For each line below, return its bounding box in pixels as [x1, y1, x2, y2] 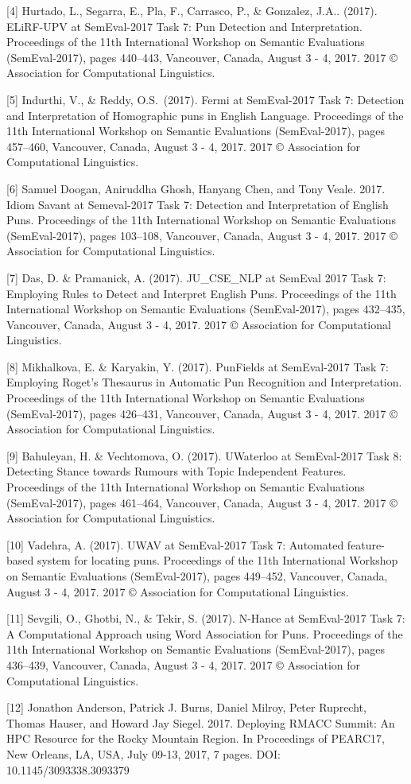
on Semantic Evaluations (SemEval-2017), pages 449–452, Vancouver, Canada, [6, 568, 388, 584]
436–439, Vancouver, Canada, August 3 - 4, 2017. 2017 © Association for [6, 656, 361, 673]
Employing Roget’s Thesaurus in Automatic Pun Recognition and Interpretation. [6, 374, 402, 390]
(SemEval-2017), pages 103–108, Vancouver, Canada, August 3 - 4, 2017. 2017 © [6, 227, 397, 243]
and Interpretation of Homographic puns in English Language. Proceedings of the [6, 107, 404, 123]
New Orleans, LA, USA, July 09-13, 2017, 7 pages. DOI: [6, 745, 281, 762]
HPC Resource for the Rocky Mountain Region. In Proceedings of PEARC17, [6, 730, 385, 747]
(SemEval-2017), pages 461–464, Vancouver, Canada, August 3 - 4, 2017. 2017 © [6, 494, 397, 510]
